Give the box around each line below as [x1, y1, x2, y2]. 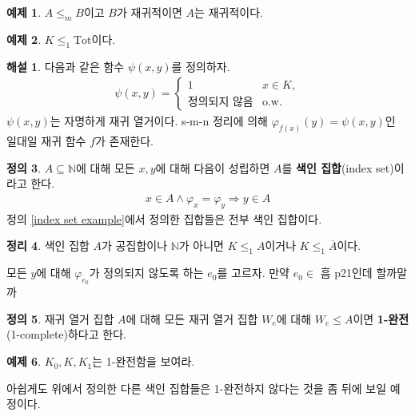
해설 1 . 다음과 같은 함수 [6, 57, 125, 74]
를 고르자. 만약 [217, 264, 289, 281]
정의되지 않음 [187, 97, 253, 109]
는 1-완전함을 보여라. [92, 353, 195, 370]
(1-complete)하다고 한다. [6, 326, 126, 343]
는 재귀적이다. [194, 4, 263, 20]
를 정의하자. [171, 57, 230, 74]
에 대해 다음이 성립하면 [155, 159, 270, 176]
